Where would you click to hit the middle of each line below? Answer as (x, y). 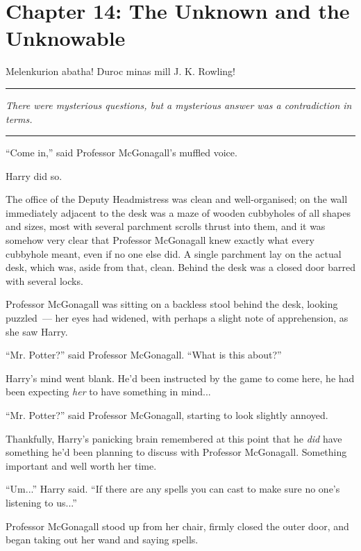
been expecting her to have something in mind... (108, 392)
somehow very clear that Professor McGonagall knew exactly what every (160, 240)
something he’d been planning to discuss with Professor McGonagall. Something (176, 452)
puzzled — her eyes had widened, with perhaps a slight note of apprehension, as (177, 318)
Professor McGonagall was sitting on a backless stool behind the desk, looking (172, 304)
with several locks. (44, 280)
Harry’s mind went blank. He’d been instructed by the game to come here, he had (180, 378)
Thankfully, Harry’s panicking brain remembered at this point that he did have (174, 438)
